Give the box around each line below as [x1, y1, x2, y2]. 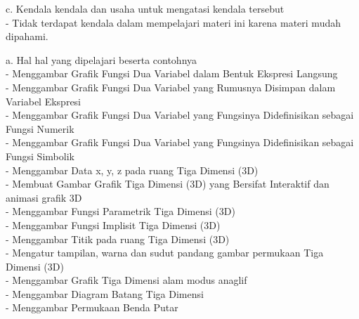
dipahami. [6, 29, 48, 44]
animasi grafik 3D [6, 190, 82, 204]
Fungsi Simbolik [6, 148, 74, 163]
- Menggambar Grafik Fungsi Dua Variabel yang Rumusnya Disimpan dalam [6, 79, 336, 94]
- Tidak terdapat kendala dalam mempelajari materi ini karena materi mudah [6, 15, 341, 30]
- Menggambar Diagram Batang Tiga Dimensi [6, 286, 204, 301]
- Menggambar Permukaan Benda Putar [6, 300, 178, 315]
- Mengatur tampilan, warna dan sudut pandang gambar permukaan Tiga [6, 245, 324, 260]
